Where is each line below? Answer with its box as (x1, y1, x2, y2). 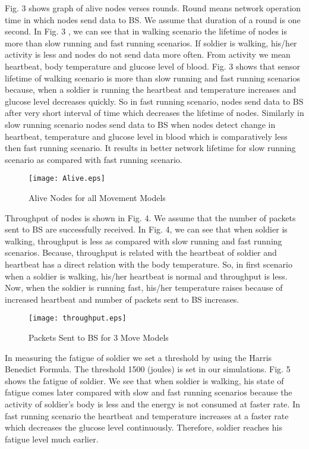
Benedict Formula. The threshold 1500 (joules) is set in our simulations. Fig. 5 (5, 363, 291, 375)
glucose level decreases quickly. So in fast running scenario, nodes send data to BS (5, 95, 304, 107)
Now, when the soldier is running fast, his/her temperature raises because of (5, 281, 283, 294)
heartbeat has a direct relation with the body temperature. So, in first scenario (5, 258, 292, 270)
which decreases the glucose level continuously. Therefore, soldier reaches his (5, 421, 282, 434)
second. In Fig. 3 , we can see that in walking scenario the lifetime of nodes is (5, 25, 288, 37)
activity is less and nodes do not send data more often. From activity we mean (5, 48, 291, 61)
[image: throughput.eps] (29, 314, 127, 323)
